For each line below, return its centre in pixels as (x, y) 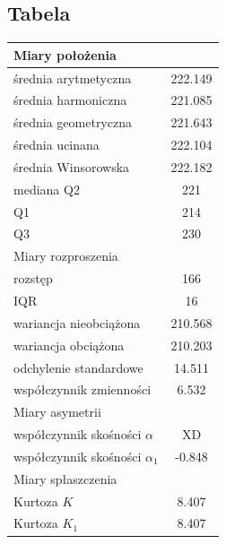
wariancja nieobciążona (77, 322)
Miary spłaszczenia (65, 478)
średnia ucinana (56, 145)
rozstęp (33, 278)
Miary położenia (65, 54)
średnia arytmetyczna (73, 78)
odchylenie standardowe (78, 367)
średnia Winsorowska (72, 166)
